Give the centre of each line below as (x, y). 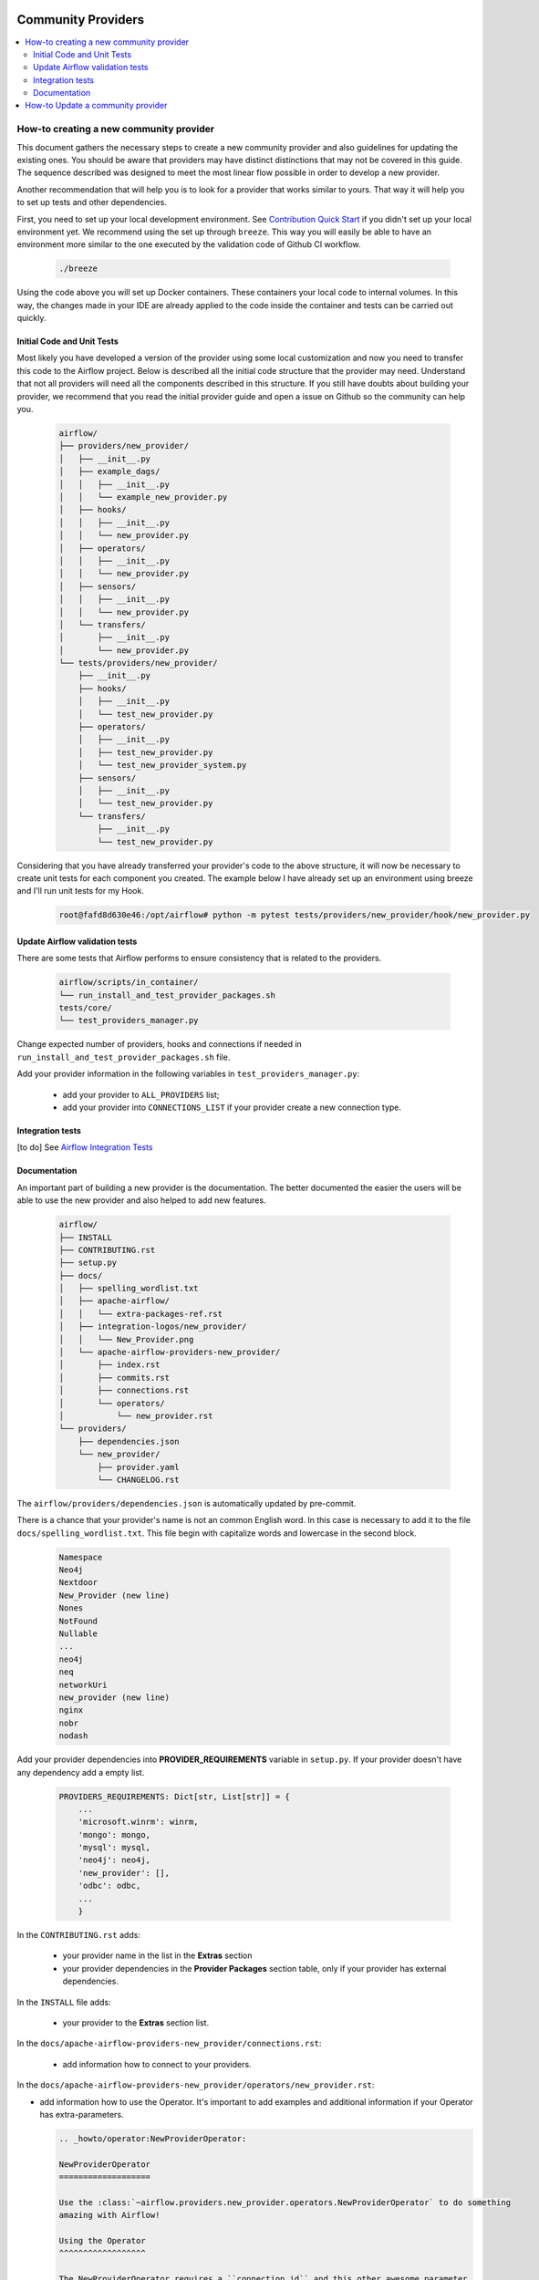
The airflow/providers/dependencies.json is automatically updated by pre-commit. (187, 1503)
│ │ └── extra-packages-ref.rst (141, 1314)
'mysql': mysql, (114, 1848)
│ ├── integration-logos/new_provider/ (153, 1327)
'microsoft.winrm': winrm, (139, 1822)
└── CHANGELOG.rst (138, 1479)
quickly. (31, 318)
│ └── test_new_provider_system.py (162, 765)
